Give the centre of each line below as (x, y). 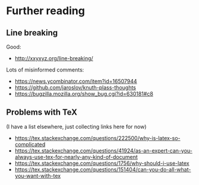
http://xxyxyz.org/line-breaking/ (54, 58)
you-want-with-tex (38, 176)
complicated (30, 144)
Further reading (45, 11)
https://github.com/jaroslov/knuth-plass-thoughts (75, 87)
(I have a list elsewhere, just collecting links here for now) (76, 126)
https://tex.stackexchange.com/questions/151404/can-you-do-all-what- (103, 169)
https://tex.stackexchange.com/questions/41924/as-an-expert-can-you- (104, 150)
